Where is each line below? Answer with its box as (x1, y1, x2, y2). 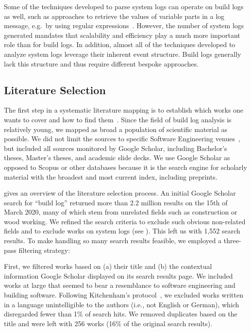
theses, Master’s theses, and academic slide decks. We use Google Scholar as (4, 152, 230, 163)
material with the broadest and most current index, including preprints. (4, 171, 218, 182)
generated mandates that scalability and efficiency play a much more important (4, 30, 240, 40)
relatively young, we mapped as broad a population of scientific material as (4, 124, 228, 134)
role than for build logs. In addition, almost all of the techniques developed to (4, 39, 235, 50)
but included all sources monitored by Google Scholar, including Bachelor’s (4, 143, 227, 153)
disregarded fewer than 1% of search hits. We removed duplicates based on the (4, 309, 237, 319)
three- (223, 235, 241, 246)
